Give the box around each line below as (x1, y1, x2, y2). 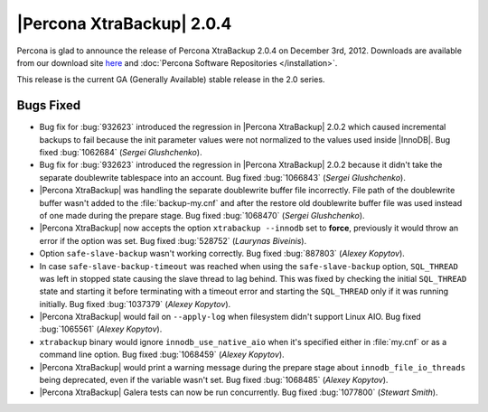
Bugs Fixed (16, 98, 81, 113)
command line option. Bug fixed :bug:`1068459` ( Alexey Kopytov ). (39, 349, 285, 360)
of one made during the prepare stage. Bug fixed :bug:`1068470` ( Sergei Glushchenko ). (39, 210, 365, 220)
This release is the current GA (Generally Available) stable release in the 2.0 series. (16, 74, 325, 85)
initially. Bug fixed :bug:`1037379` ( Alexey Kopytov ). (39, 298, 231, 309)
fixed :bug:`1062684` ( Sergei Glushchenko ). (39, 147, 202, 158)
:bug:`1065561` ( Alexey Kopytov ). (39, 323, 163, 334)
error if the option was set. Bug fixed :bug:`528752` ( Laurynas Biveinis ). (39, 235, 307, 246)
